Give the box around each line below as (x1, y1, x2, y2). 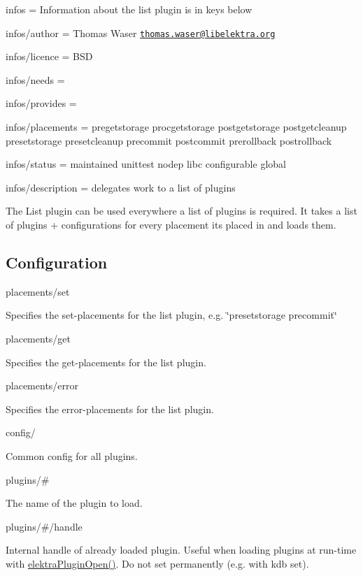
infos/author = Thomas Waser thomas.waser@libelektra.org (6, 25, 276, 40)
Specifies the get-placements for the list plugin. (6, 354, 206, 369)
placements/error (6, 378, 79, 393)
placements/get (6, 331, 71, 345)
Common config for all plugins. (6, 448, 138, 463)
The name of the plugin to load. (6, 496, 143, 510)
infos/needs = (6, 72, 65, 87)
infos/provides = (6, 96, 77, 110)
